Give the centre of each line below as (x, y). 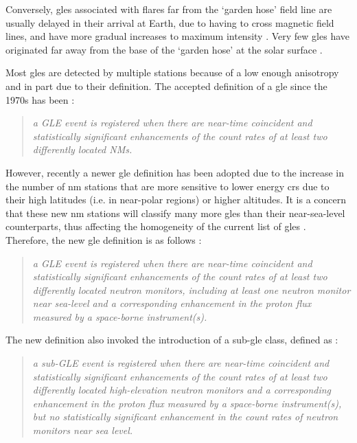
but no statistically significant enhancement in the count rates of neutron (185, 417)
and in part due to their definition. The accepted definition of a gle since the (166, 86)
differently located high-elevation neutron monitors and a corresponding (182, 390)
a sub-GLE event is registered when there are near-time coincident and (181, 363)
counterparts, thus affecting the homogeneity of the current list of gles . (156, 226)
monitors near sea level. (83, 430)
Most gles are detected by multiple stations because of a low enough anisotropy (172, 72)
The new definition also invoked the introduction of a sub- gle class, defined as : (172, 340)
